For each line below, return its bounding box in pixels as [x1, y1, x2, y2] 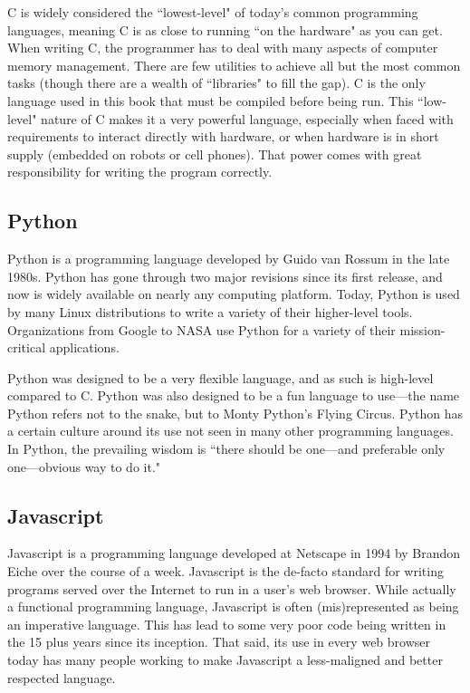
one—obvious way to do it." [7, 457, 161, 476]
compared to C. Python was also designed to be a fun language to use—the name [7, 386, 460, 405]
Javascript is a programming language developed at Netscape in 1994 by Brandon [7, 544, 461, 563]
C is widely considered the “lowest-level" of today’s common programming [7, 3, 418, 21]
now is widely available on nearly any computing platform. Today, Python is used [7, 284, 460, 303]
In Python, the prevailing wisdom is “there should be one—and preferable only [7, 439, 446, 458]
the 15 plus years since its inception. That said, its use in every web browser [7, 632, 430, 651]
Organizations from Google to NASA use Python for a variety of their [7, 320, 396, 339]
